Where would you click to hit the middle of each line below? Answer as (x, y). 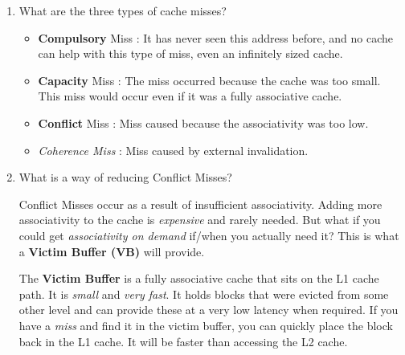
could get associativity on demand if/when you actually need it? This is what (209, 235)
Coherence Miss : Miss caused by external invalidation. (173, 150)
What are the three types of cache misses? (123, 10)
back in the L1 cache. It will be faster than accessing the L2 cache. (183, 341)
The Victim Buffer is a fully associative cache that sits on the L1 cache (199, 278)
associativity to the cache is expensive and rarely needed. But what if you (200, 220)
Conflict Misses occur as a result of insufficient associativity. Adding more (200, 204)
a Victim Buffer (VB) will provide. (112, 251)
